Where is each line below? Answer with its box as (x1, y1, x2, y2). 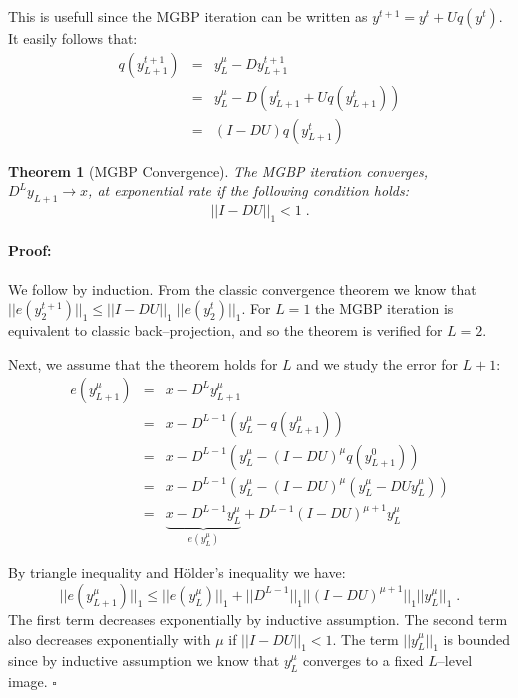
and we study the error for (296, 353, 458, 374)
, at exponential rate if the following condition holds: (88, 180, 409, 201)
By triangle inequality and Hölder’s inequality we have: (8, 562, 346, 583)
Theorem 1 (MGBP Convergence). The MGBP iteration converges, (8, 160, 428, 181)
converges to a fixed (302, 650, 424, 671)
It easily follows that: (8, 28, 138, 48)
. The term (332, 628, 399, 649)
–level (437, 650, 473, 671)
